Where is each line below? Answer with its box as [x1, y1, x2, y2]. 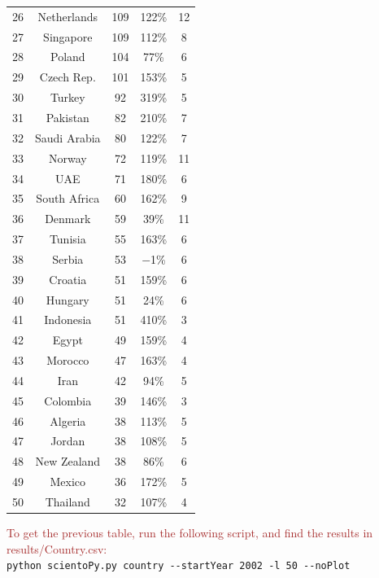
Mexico [50, 473, 86, 490]
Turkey [50, 89, 85, 106]
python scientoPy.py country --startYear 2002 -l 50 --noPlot [7, 560, 351, 572]
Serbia [52, 250, 84, 267]
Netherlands [37, 7, 98, 24]
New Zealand [35, 453, 101, 470]
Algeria [50, 412, 86, 429]
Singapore [43, 28, 93, 45]
